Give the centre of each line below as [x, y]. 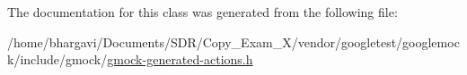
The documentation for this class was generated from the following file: [203, 12]
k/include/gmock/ [57, 59]
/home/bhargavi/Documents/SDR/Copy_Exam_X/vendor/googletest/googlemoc [233, 42]
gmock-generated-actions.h [180, 59]
